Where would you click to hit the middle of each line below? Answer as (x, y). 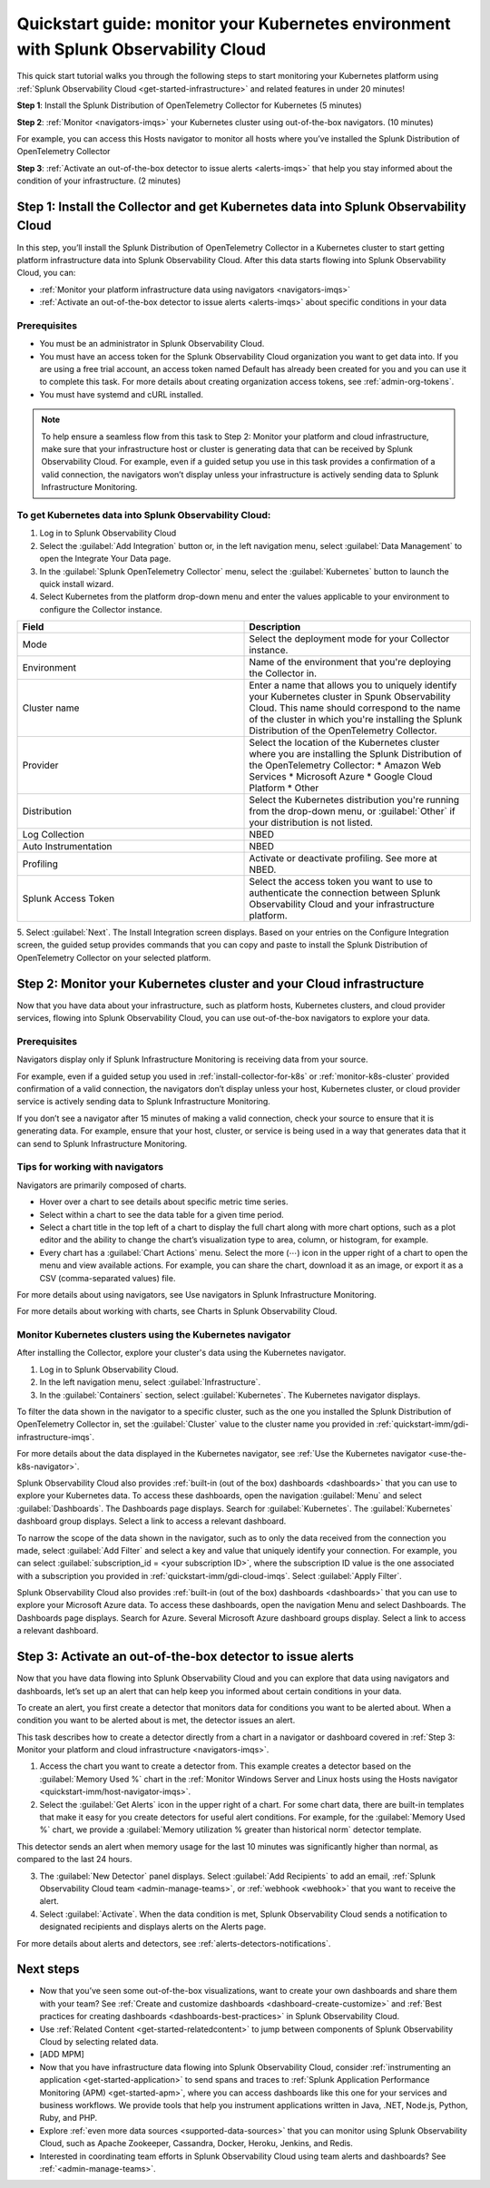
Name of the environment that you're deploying (350, 662)
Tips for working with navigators (90, 1167)
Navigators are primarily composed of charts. (102, 1185)
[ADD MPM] (62, 2055)
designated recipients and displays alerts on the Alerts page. (153, 1927)
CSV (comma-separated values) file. (108, 1278)
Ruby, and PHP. (69, 2118)
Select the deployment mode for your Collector (349, 639)
